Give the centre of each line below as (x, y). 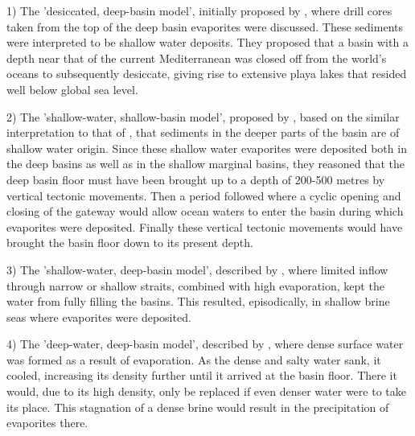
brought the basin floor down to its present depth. (130, 243)
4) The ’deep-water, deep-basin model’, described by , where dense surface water (205, 344)
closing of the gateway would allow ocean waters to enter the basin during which (205, 211)
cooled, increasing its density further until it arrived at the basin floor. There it (202, 375)
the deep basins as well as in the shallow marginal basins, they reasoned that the (205, 164)
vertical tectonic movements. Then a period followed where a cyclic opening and (204, 195)
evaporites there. (47, 423)
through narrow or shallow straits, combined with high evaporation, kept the (195, 285)
